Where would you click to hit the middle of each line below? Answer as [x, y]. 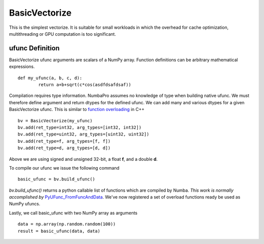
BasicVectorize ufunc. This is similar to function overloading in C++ [77, 110]
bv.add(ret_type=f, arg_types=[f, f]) [64, 141]
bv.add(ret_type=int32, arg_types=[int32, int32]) [80, 127]
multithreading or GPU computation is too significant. [63, 34]
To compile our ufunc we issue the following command [64, 168]
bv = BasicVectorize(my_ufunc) [55, 121]
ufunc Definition [34, 48]
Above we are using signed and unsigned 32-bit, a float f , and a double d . [83, 159]
